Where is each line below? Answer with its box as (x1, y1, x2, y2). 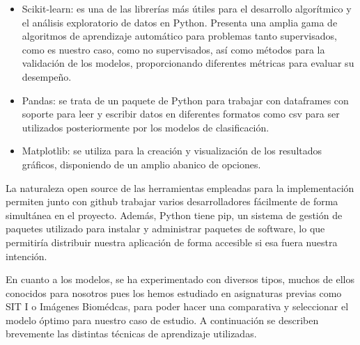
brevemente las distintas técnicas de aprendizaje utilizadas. (6, 326, 257, 341)
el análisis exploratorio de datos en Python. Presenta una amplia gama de (22, 15, 338, 29)
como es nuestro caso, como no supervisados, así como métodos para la (22, 42, 325, 56)
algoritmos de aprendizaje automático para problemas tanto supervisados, (22, 29, 337, 43)
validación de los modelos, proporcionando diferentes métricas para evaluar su (22, 56, 354, 70)
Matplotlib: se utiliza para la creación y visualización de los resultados (22, 143, 322, 158)
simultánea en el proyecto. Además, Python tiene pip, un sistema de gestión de (6, 207, 343, 222)
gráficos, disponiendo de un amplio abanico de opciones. (22, 157, 261, 171)
